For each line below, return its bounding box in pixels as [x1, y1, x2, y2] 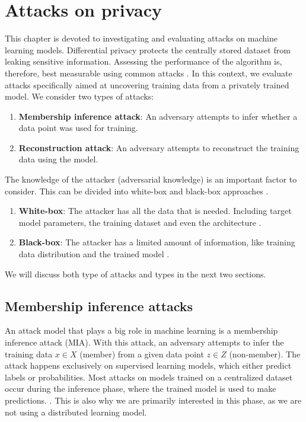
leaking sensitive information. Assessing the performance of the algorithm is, [5, 55, 282, 68]
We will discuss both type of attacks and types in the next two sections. [5, 267, 266, 280]
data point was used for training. [18, 122, 138, 134]
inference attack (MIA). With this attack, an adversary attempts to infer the [5, 336, 284, 349]
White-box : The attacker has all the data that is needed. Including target [18, 204, 292, 217]
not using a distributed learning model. [5, 405, 147, 418]
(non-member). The [229, 347, 301, 360]
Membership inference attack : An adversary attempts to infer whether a [18, 110, 298, 122]
